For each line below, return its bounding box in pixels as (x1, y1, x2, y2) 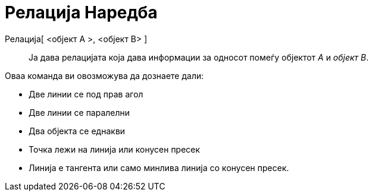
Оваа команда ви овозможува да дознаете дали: (5, 70, 204, 81)
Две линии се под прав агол (29, 88, 143, 99)
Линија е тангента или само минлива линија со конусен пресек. (29, 162, 289, 173)
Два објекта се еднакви (29, 125, 126, 136)
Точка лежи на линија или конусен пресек (29, 144, 200, 154)
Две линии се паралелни (29, 107, 130, 118)
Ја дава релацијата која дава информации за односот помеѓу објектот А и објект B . (29, 52, 369, 62)
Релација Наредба (5, 2, 158, 23)
